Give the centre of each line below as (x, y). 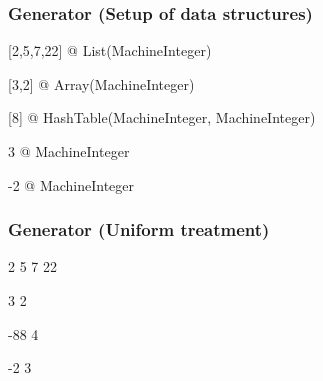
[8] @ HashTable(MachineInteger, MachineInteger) (162, 117)
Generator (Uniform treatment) (139, 229)
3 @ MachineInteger (69, 151)
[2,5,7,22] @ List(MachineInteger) (110, 50)
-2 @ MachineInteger (71, 184)
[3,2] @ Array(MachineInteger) (101, 83)
